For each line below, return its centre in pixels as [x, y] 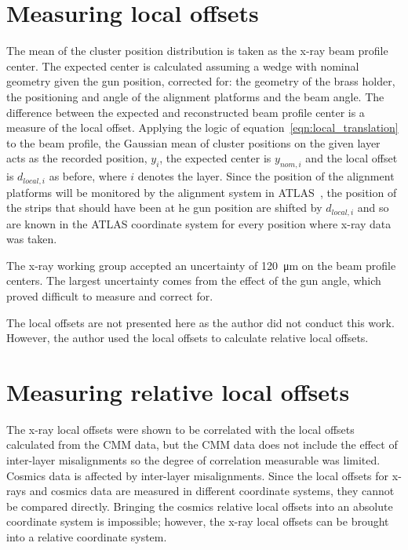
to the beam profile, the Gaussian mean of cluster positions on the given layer [193, 142]
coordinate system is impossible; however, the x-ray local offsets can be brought [198, 521]
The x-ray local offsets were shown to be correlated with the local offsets [180, 429]
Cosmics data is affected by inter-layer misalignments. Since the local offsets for [198, 475]
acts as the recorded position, [77, 158]
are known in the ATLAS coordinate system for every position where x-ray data [199, 223]
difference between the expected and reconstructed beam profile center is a [186, 112]
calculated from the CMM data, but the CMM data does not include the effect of [202, 444]
